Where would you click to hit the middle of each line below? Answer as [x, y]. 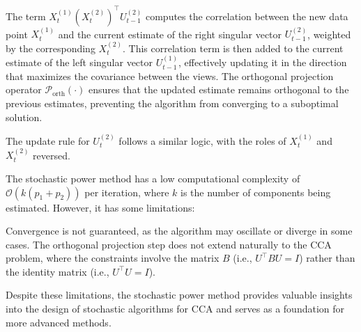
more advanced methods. [59, 322]
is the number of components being [255, 192]
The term [26, 16]
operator [24, 89]
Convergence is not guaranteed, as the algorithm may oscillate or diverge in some [179, 231]
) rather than [327, 258]
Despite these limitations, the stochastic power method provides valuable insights [179, 295]
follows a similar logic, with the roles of [202, 140]
